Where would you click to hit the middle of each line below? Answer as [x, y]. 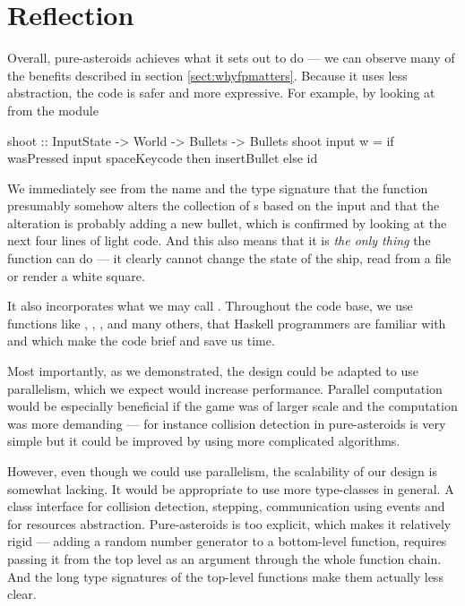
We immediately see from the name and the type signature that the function [218, 188]
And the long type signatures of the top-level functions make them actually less [225, 576]
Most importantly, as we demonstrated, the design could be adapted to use [213, 371]
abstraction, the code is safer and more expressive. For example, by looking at [221, 93]
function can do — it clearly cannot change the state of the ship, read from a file [229, 258]
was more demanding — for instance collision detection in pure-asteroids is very [227, 423]
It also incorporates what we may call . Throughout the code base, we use [210, 306]
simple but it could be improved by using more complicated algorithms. [204, 441]
